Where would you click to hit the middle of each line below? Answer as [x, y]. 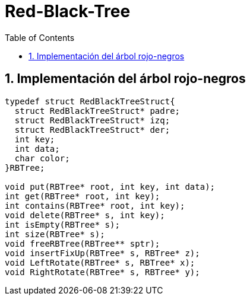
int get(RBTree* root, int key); [83, 196]
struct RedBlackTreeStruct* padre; [97, 111]
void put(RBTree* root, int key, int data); [110, 186]
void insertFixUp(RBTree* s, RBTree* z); [102, 253]
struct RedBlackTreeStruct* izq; [92, 120]
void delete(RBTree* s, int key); [85, 215]
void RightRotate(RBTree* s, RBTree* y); [102, 272]
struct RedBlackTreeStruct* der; [92, 130]
